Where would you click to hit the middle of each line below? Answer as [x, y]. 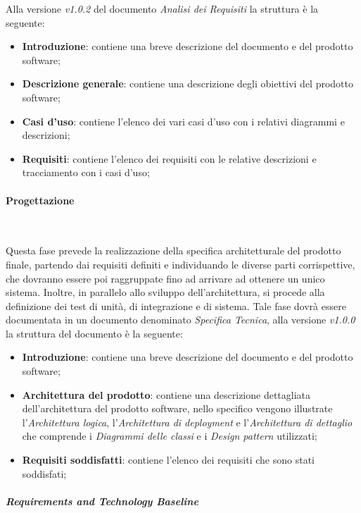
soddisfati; [44, 473]
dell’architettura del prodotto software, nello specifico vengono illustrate [177, 408]
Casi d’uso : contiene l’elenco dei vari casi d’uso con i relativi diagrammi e [183, 121]
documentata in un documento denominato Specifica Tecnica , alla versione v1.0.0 [180, 320]
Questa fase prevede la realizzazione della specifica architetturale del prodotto [173, 251]
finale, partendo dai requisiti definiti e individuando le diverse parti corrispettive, [180, 264]
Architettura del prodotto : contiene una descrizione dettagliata [166, 394]
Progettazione [40, 200]
